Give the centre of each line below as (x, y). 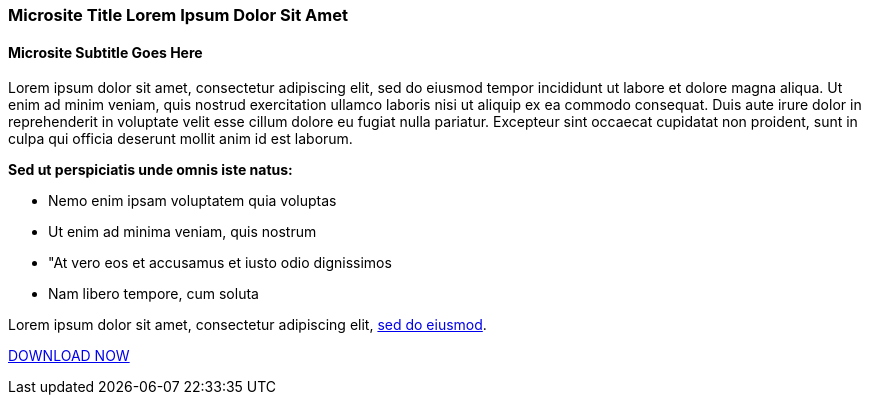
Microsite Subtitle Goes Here (105, 52)
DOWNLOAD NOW (69, 356)
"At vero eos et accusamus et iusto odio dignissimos (220, 263)
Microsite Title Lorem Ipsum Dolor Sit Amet (178, 15)
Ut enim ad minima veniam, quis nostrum (182, 232)
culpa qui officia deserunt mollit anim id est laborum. (180, 139)
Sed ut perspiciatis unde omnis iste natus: (150, 170)
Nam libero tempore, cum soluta (153, 294)
